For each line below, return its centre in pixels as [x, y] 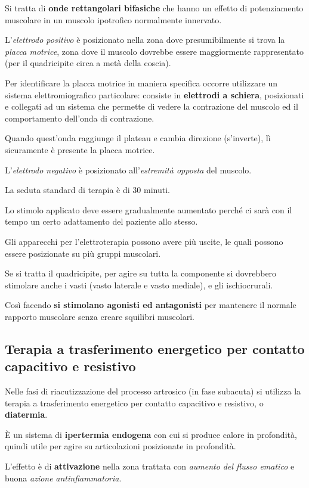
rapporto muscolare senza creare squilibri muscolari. [100, 316]
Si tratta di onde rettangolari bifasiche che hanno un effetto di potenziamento [154, 8]
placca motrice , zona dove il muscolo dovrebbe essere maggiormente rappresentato [154, 51]
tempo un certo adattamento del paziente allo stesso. [101, 221]
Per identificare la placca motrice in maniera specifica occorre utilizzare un [141, 83]
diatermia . [26, 414]
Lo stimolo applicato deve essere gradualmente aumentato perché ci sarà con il [149, 209]
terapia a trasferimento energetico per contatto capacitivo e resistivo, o [134, 402]
